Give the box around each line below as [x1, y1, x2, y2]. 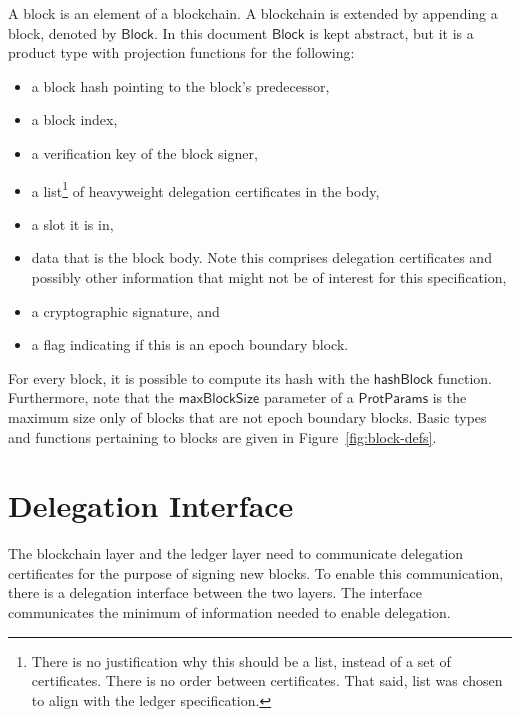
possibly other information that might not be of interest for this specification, [31, 267, 507, 287]
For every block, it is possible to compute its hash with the [8, 367, 370, 388]
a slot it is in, [31, 213, 114, 234]
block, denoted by [8, 22, 117, 43]
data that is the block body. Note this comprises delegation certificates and [31, 247, 492, 268]
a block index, [31, 109, 118, 130]
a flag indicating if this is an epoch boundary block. [31, 334, 349, 355]
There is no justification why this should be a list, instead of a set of [31, 650, 451, 671]
